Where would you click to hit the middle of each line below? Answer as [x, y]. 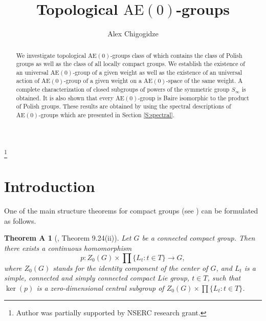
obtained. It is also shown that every [65, 98]
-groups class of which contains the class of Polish [176, 55]
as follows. [20, 220]
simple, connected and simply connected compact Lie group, [97, 278]
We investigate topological [51, 55]
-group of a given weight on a [103, 81]
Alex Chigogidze [133, 34]
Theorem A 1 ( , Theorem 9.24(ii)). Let [68, 238]
